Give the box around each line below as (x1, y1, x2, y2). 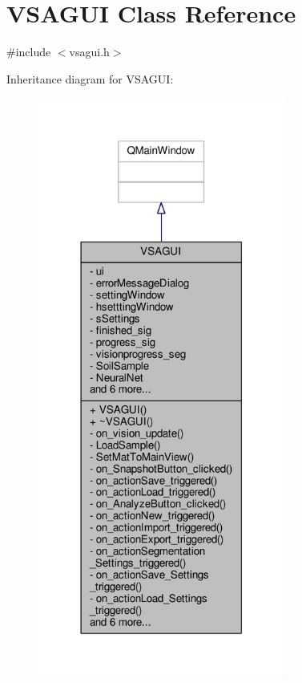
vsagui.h (69, 43, 110, 60)
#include (6, 43, 51, 60)
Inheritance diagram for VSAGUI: (6, 70, 174, 87)
